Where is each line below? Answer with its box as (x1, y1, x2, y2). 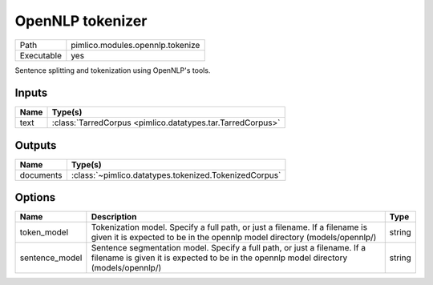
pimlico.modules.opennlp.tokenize (71, 39, 200, 50)
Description (91, 211, 137, 223)
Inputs (14, 86, 48, 100)
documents (19, 169, 63, 180)
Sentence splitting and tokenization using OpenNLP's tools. (14, 65, 211, 75)
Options (14, 191, 56, 204)
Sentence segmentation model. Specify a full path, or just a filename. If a (91, 243, 366, 254)
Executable (19, 50, 62, 61)
